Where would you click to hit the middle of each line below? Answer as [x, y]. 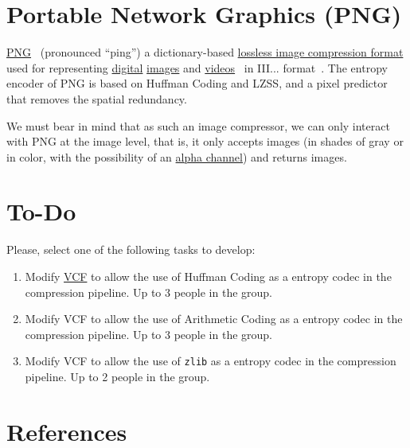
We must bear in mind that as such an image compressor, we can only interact [198, 125]
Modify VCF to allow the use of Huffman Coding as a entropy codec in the [208, 276]
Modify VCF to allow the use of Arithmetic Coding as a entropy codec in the [214, 319]
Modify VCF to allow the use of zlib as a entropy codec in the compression [211, 361]
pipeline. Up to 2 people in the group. [117, 377]
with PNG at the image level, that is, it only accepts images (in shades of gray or [205, 141]
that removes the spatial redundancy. [97, 98]
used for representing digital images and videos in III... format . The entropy [197, 67]
